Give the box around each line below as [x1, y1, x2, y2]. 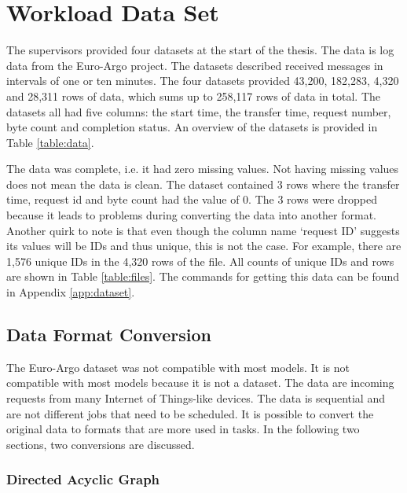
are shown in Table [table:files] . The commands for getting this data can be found [6, 268, 400, 285]
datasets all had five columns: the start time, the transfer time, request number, [6, 103, 391, 120]
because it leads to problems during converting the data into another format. [6, 207, 377, 223]
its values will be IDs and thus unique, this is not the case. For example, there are [6, 237, 401, 254]
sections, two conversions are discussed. [6, 436, 195, 452]
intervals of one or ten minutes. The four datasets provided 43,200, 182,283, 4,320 [6, 72, 399, 89]
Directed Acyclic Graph [6, 469, 160, 489]
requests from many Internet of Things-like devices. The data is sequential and [6, 390, 385, 407]
